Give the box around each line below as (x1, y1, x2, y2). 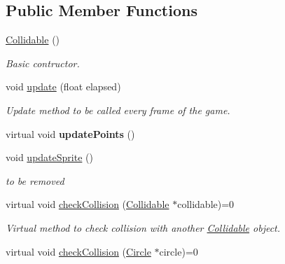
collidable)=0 (177, 197, 235, 211)
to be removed (6, 173, 64, 188)
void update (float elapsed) (6, 79, 121, 94)
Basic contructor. (6, 55, 80, 70)
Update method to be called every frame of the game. (6, 102, 230, 117)
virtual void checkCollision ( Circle (6, 244, 151, 258)
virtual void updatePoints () (6, 126, 135, 141)
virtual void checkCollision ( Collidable (6, 197, 169, 211)
